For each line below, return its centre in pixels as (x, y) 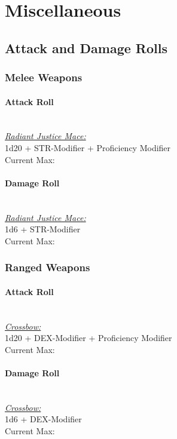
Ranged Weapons (48, 267)
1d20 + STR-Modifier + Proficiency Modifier (88, 147)
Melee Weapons (44, 77)
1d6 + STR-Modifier (43, 229)
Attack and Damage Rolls (86, 47)
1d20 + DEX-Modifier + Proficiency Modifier (89, 338)
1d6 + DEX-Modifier (43, 419)
